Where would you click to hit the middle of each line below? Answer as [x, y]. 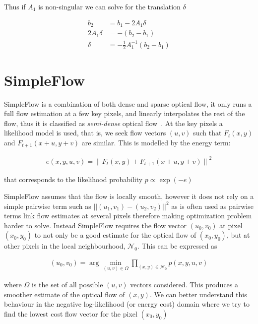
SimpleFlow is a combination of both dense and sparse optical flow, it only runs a [128, 103]
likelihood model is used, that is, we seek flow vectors [85, 133]
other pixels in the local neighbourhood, [65, 246]
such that [207, 133]
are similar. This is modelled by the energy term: [156, 142]
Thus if [15, 6]
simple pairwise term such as [48, 206]
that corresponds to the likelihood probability [73, 179]
